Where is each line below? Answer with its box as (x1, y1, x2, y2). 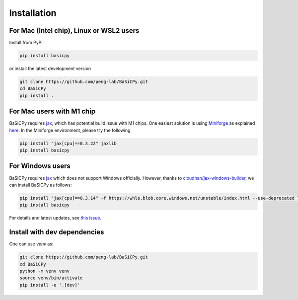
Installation (9, 7, 57, 18)
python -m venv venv (19, 268, 70, 274)
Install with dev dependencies (9, 228, 104, 236)
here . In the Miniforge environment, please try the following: (9, 127, 132, 133)
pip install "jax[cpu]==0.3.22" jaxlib (19, 141, 117, 146)
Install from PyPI (9, 40, 43, 46)
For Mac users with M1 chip (9, 107, 96, 116)
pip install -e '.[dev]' (19, 282, 80, 288)
